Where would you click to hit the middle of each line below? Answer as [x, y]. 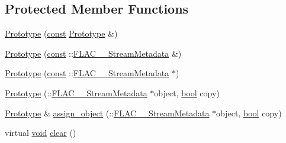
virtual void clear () [41, 133]
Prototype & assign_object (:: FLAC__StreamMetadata [107, 113]
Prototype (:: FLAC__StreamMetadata [76, 92]
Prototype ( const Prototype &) [61, 33]
